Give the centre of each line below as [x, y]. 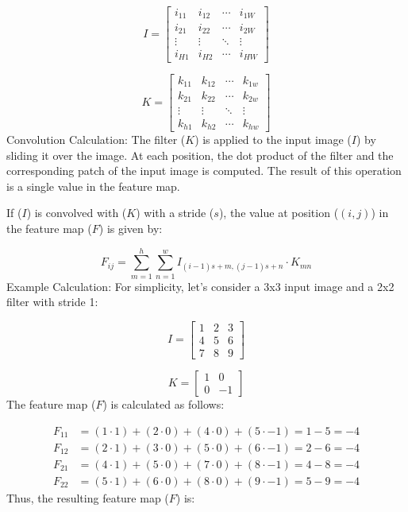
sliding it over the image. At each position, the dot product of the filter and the [200, 155]
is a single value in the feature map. [93, 186]
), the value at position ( [279, 213]
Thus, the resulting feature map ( [88, 497]
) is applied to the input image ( [273, 139]
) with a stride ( [175, 213]
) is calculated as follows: [164, 403]
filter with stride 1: [52, 302]
